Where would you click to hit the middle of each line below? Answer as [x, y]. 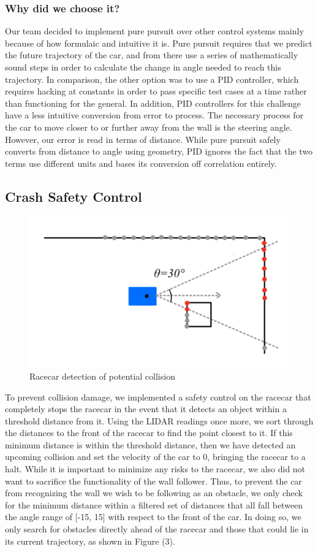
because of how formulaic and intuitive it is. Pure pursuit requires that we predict [159, 43]
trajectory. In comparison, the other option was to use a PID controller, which [152, 79]
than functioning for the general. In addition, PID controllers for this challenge [153, 103]
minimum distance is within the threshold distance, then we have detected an [150, 444]
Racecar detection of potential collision [102, 376]
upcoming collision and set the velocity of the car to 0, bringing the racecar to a [155, 457]
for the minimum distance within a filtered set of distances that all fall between [154, 504]
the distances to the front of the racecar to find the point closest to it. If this [149, 433]
